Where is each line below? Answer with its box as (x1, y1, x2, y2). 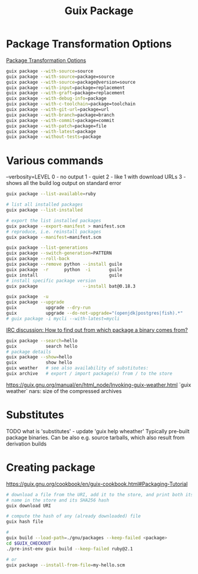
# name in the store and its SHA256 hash (6, 497, 110, 503)
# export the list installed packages (6, 217, 101, 223)
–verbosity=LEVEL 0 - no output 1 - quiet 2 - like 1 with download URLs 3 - (6, 173, 186, 180)
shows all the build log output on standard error (6, 180, 122, 187)
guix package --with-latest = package (6, 128, 96, 134)
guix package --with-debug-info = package (6, 95, 107, 101)
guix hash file (6, 519, 44, 525)
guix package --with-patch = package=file (6, 123, 107, 129)
